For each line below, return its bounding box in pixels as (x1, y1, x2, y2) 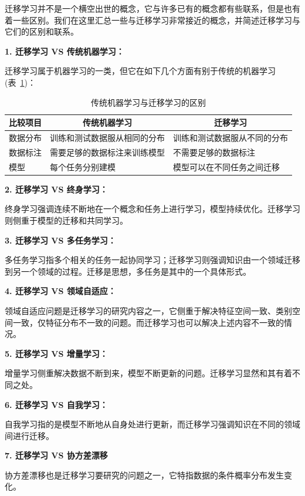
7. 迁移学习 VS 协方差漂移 (5, 449, 108, 461)
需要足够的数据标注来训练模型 (50, 146, 165, 158)
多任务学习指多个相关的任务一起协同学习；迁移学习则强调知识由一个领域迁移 (5, 254, 300, 266)
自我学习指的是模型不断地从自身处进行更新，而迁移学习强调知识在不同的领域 (5, 418, 300, 430)
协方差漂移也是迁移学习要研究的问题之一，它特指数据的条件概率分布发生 (5, 468, 284, 481)
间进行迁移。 (5, 429, 54, 441)
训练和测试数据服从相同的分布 (50, 131, 165, 143)
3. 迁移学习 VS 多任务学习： (5, 234, 116, 246)
